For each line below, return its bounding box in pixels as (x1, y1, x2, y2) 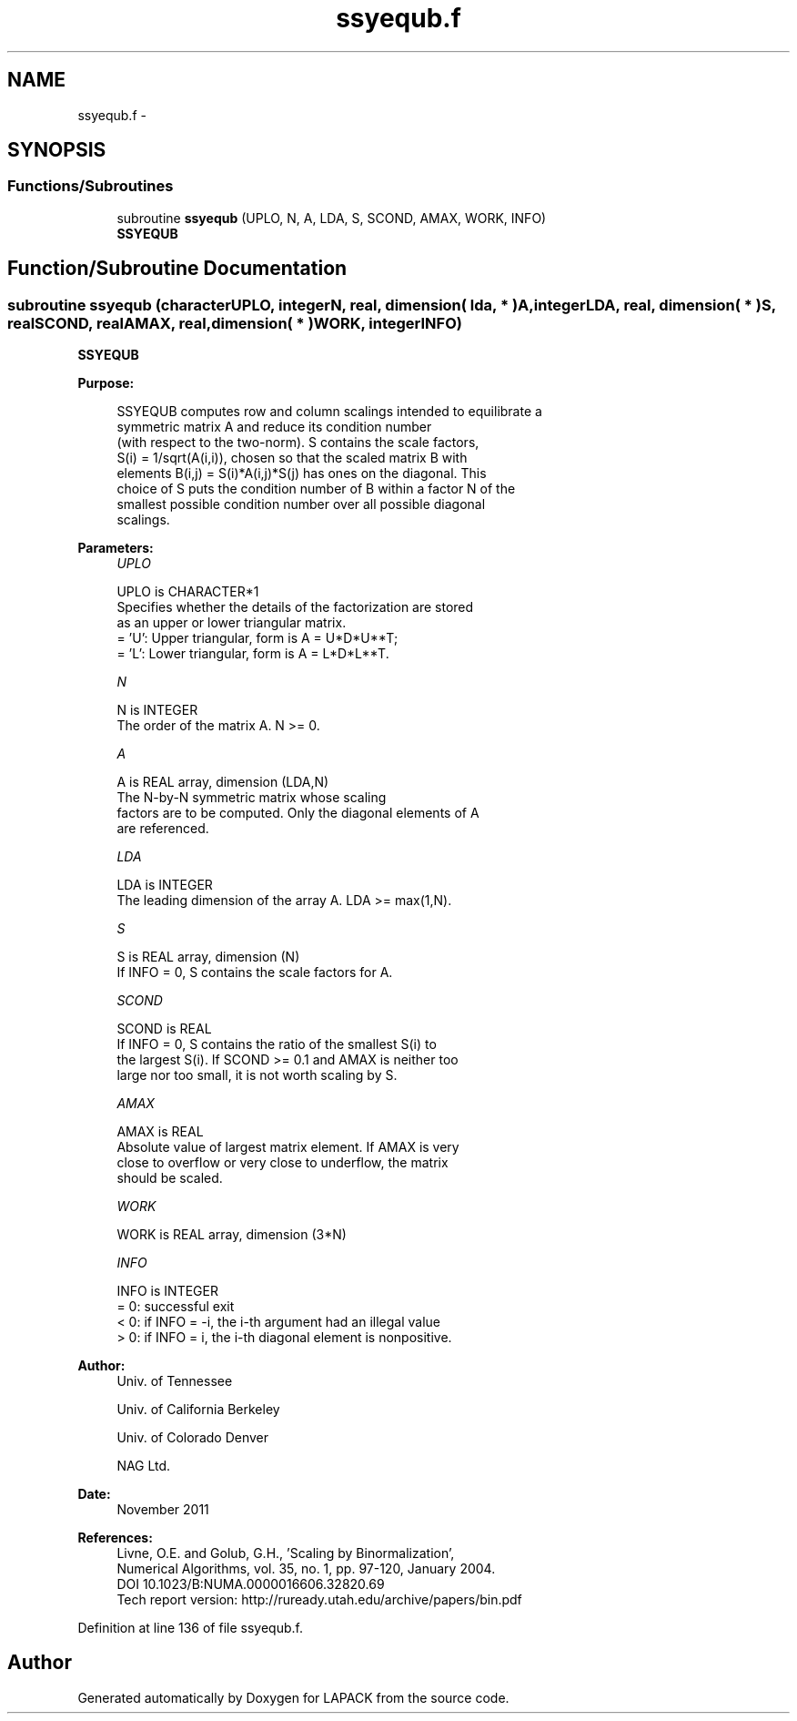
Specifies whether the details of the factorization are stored (116, 599, 474, 616)
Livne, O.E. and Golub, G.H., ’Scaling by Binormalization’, (116, 1545, 455, 1562)
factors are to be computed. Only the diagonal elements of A (116, 805, 479, 821)
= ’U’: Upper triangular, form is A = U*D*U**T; (116, 630, 398, 647)
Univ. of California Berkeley (116, 1401, 280, 1418)
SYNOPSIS (7, 138, 106, 162)
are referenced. (116, 820, 209, 837)
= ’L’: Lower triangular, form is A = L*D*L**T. (116, 646, 389, 662)
